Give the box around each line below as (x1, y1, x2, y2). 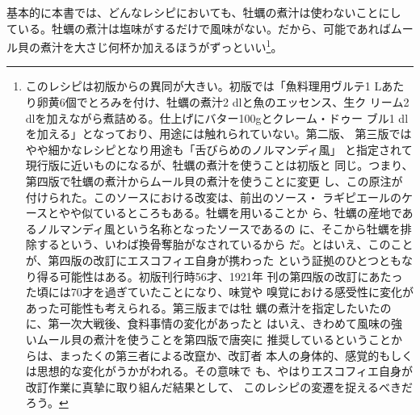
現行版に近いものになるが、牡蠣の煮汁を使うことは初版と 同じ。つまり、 (25, 157, 414, 174)
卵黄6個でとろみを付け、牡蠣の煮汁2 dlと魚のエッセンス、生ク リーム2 (36, 94, 409, 111)
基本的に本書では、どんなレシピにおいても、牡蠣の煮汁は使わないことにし (6, 4, 401, 20)
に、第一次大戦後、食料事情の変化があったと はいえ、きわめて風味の (25, 315, 392, 332)
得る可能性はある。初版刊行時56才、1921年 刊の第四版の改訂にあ (36, 267, 380, 284)
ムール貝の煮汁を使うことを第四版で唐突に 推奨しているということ (36, 330, 392, 347)
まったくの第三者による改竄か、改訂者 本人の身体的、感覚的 (59, 346, 380, 363)
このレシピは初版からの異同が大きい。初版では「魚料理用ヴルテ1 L (25, 78, 382, 94)
